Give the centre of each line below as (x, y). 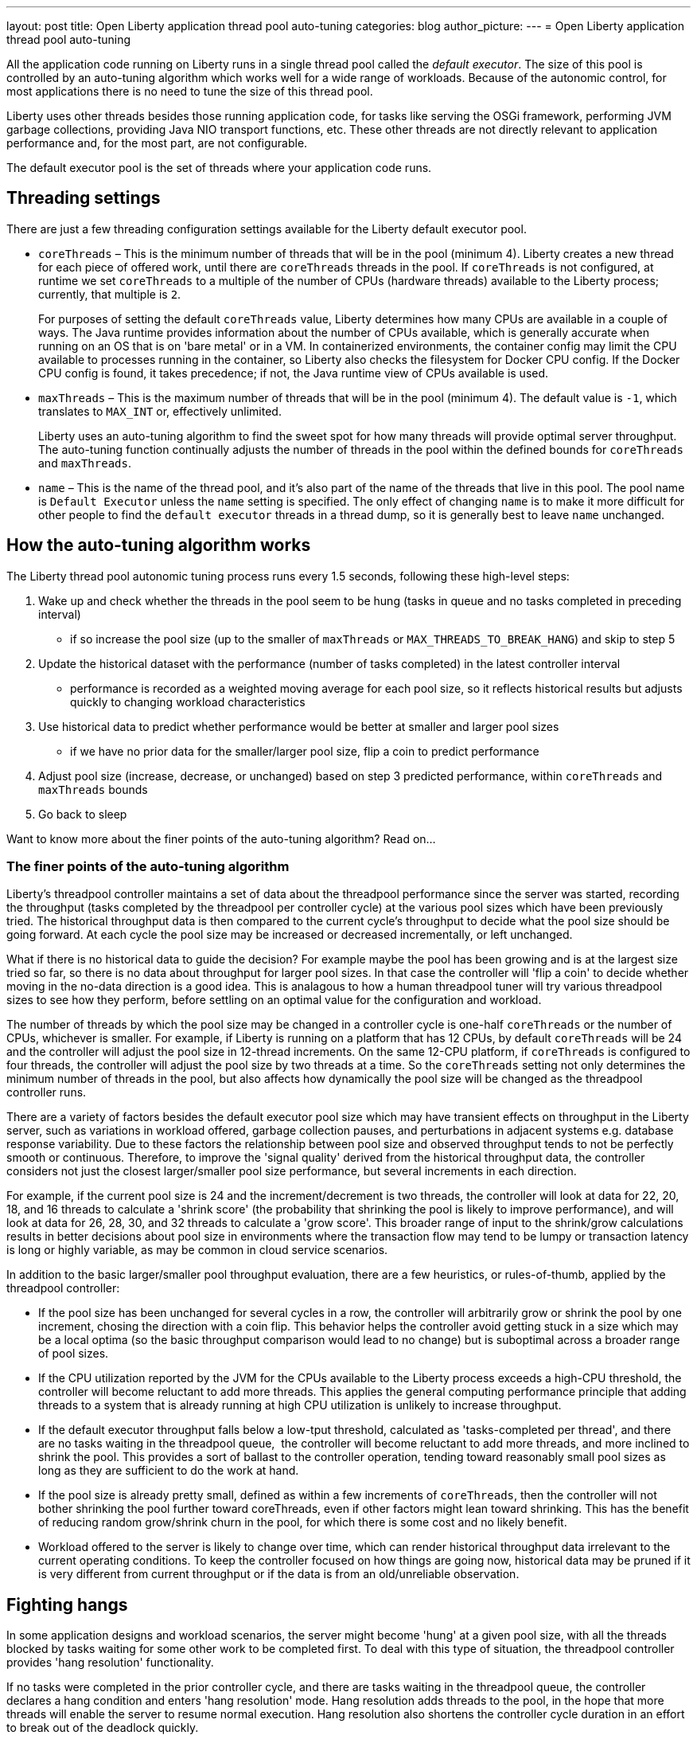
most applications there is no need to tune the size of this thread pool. (190, 91)
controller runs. (47, 1092)
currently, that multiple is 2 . (110, 294)
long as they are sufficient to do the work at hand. (169, 1471)
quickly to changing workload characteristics (188, 701)
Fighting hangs (67, 1604)
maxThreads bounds (93, 789)
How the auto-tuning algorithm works (159, 545)
